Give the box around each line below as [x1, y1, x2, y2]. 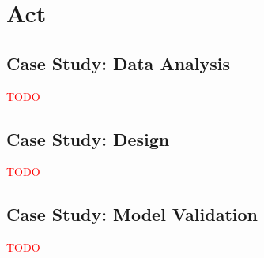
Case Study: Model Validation [6, 202, 258, 226]
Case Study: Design [6, 126, 170, 151]
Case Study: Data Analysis [6, 50, 231, 75]
